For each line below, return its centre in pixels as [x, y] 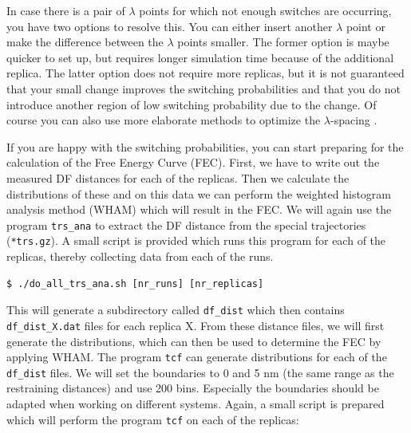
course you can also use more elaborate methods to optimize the [164, 120]
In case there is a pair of [66, 10]
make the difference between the [85, 42]
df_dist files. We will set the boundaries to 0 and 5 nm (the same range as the [200, 372]
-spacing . [354, 120]
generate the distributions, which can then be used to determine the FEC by [194, 341]
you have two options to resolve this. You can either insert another [170, 26]
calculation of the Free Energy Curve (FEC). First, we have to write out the [193, 162]
